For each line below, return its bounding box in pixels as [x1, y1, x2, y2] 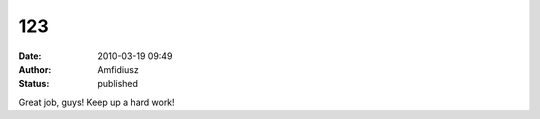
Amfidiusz [97, 63, 139, 75]
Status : [18, 78, 50, 90]
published [97, 78, 139, 90]
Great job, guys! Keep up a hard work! [18, 96, 175, 108]
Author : [18, 63, 52, 75]
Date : [18, 50, 42, 62]
